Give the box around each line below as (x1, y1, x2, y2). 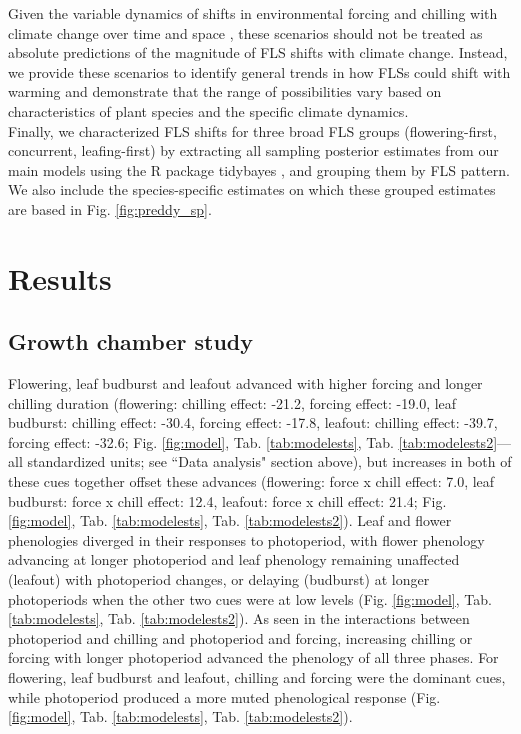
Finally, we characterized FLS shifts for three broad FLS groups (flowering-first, (8, 120, 497, 141)
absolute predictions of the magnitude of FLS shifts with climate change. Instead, (8, 42, 508, 63)
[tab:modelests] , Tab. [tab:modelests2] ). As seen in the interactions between (8, 608, 470, 629)
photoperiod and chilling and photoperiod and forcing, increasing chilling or (8, 627, 473, 648)
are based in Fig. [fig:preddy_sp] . (8, 198, 212, 219)
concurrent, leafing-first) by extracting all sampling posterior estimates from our (8, 140, 499, 161)
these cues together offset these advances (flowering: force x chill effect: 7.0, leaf (8, 471, 495, 492)
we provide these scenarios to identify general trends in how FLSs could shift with (8, 61, 511, 82)
